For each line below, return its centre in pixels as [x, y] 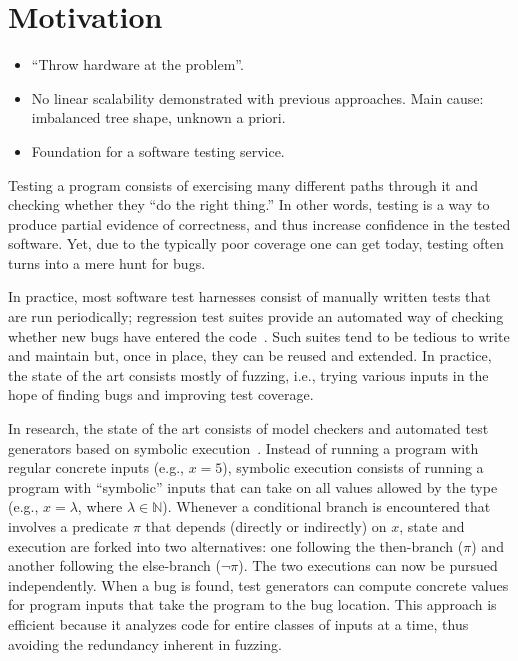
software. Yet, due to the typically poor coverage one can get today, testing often [256, 243]
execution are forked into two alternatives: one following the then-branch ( [236, 545]
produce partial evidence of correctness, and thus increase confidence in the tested [259, 223]
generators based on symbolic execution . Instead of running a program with [243, 447]
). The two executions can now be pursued [368, 565]
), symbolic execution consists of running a [353, 467]
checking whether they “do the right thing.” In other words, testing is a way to [249, 204]
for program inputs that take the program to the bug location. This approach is [252, 604]
